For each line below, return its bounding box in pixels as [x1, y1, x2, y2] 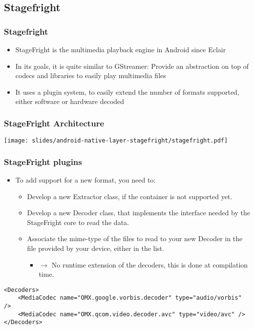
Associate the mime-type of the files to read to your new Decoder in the [27, 233, 243, 244]
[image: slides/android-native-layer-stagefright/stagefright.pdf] [4, 137, 228, 144]
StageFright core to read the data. [27, 217, 129, 227]
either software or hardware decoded [15, 96, 125, 106]
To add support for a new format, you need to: [15, 175, 156, 185]
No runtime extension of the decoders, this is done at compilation [51, 259, 248, 269]
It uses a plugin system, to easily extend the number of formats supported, [15, 86, 239, 97]
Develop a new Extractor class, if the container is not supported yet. [27, 191, 233, 201]
